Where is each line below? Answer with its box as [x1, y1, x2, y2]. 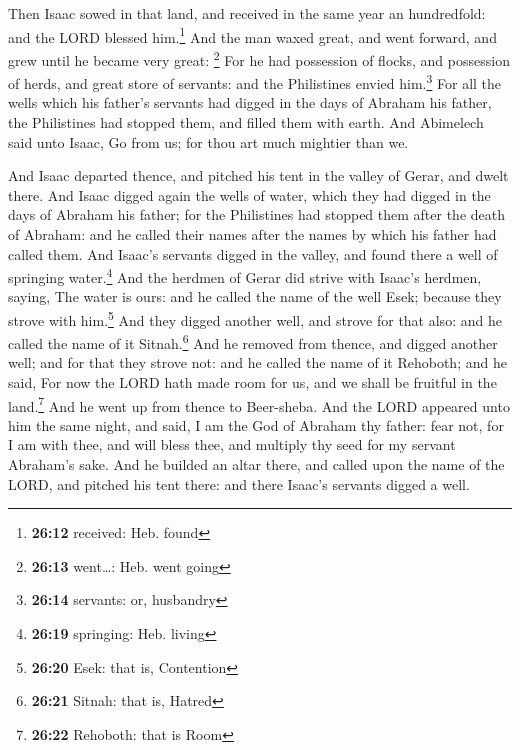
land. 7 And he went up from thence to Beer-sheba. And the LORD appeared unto [8, 392, 510, 416]
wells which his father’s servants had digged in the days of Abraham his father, [8, 92, 492, 113]
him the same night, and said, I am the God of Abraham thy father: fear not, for [8, 414, 504, 435]
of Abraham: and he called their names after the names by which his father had [8, 223, 497, 244]
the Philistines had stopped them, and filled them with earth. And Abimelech [8, 111, 484, 132]
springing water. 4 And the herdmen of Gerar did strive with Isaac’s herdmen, [8, 264, 482, 287]
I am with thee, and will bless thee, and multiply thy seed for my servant [8, 434, 456, 455]
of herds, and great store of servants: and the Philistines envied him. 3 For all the [8, 70, 502, 93]
